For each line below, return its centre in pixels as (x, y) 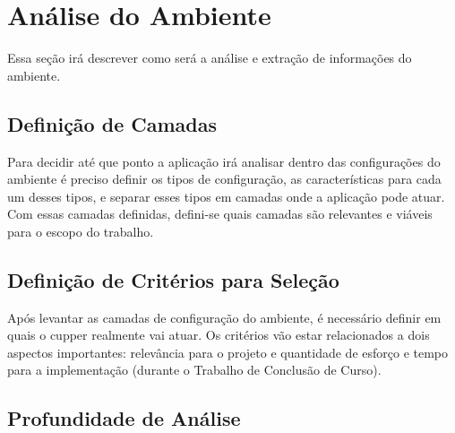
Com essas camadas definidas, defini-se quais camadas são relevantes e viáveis (220, 214)
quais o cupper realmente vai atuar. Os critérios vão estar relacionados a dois (219, 335)
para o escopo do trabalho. (81, 231)
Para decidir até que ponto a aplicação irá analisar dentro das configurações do (224, 161)
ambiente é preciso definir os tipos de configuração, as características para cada (224, 179)
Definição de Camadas (112, 123)
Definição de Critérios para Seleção (173, 279)
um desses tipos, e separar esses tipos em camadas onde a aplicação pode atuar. (226, 196)
